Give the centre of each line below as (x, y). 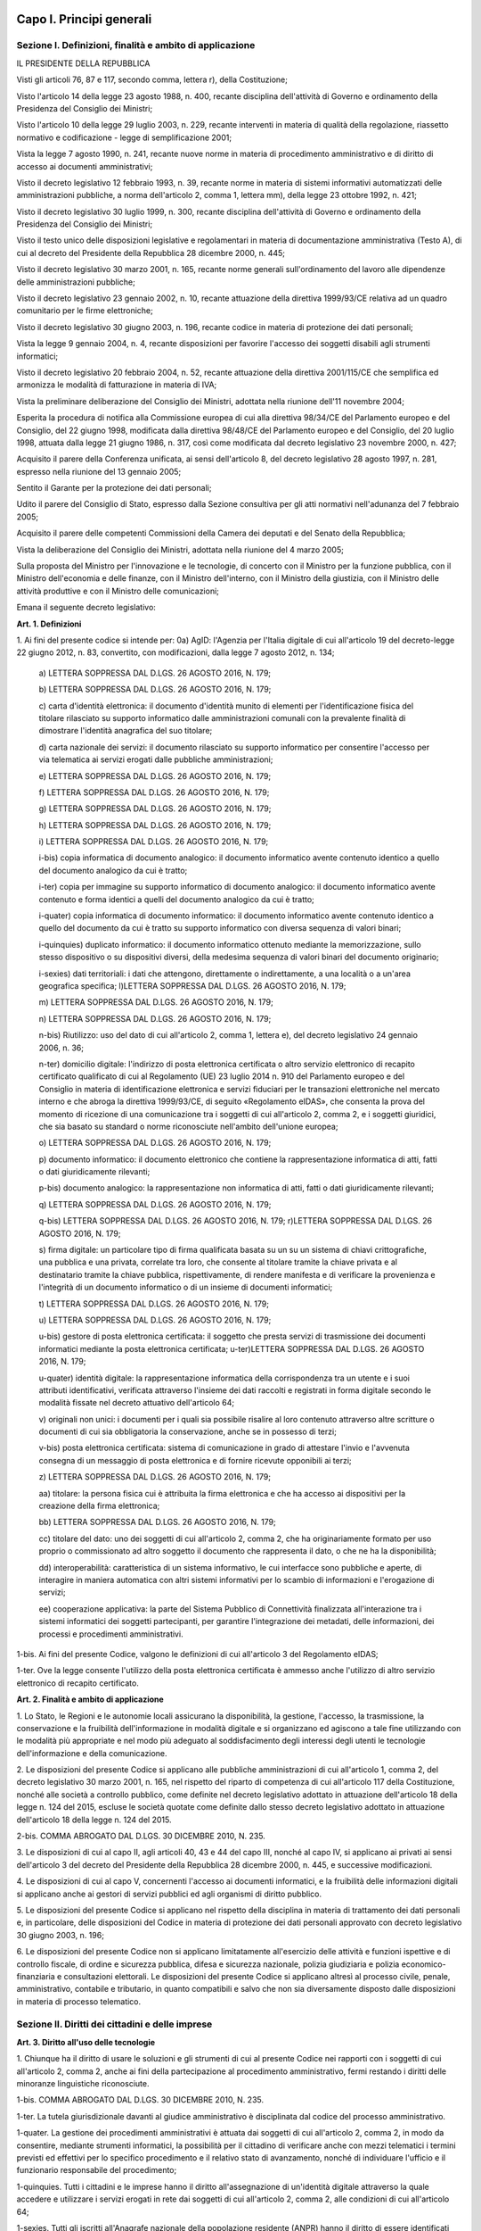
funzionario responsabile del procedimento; (97, 2170)
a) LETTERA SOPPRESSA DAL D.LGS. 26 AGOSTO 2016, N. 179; (155, 673)
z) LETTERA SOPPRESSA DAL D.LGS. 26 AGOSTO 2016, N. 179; (155, 1477)
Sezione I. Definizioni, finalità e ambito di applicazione (136, 46)
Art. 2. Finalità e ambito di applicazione (90, 1699)
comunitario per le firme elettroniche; (85, 311)
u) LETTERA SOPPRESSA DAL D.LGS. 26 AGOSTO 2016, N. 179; (155, 1320)
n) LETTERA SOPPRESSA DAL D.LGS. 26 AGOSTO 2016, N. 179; (155, 1018)
